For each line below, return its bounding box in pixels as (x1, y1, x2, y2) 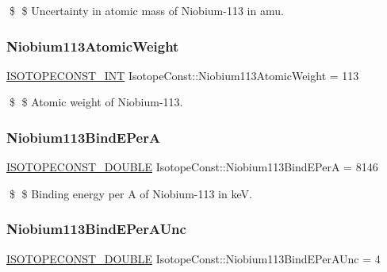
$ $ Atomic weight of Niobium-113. (9, 94, 183, 110)
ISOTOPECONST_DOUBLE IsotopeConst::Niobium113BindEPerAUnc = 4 (6, 250, 381, 266)
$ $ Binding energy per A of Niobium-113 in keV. (9, 185, 252, 201)
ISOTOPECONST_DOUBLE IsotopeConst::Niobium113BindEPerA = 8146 (6, 159, 378, 175)
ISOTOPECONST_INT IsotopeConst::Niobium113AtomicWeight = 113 (6, 67, 359, 83)
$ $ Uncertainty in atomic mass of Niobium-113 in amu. (9, 2, 284, 18)
